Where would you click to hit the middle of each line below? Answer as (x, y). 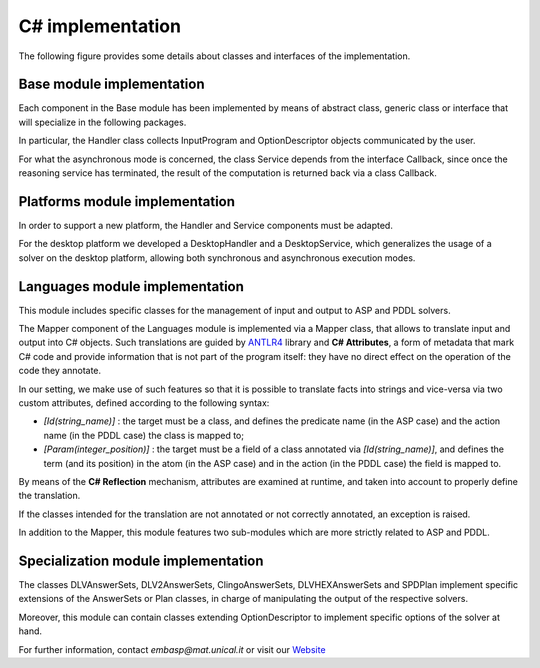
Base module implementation (111, 84)
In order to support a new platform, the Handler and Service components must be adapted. (206, 225)
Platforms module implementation (126, 201)
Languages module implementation (131, 286)
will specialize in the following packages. (102, 122)
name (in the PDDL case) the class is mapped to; (144, 435)
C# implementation (100, 26)
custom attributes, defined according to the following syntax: (144, 402)
